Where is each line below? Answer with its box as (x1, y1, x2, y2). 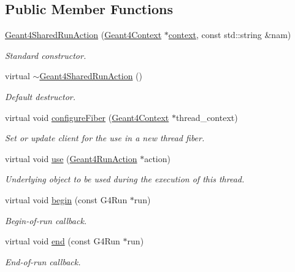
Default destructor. (5, 90, 76, 103)
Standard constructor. (5, 49, 86, 61)
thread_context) (175, 111, 238, 123)
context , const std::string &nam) (168, 28, 291, 41)
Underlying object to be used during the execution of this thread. (5, 173, 245, 185)
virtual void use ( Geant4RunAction (5, 152, 137, 165)
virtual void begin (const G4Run (5, 193, 128, 206)
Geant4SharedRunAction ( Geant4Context (5, 28, 162, 41)
